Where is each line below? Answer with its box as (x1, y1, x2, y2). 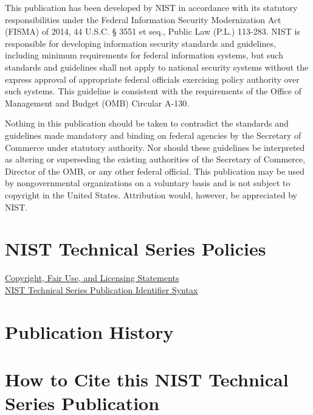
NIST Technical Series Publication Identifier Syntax (5, 283, 198, 296)
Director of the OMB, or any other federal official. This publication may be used (5, 164, 305, 177)
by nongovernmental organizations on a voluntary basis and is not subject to (5, 176, 291, 189)
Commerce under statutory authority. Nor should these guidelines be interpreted (5, 141, 305, 153)
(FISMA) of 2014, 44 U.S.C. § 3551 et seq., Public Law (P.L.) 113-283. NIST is (5, 25, 300, 38)
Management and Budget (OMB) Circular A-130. (5, 96, 190, 109)
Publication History (5, 319, 174, 344)
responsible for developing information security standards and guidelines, (5, 37, 276, 49)
